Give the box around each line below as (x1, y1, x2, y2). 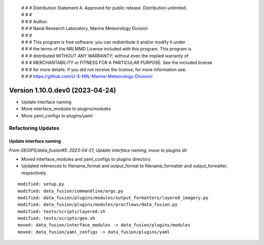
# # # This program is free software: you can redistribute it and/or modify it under (21, 39, 186, 45)
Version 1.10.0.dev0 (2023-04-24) (9, 86, 116, 94)
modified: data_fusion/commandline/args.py (18, 188, 124, 194)
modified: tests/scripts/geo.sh (18, 216, 95, 221)
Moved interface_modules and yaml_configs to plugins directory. (21, 156, 152, 162)
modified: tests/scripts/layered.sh (18, 208, 106, 214)
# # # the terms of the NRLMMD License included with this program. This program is (21, 46, 192, 52)
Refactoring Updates (9, 125, 60, 132)
